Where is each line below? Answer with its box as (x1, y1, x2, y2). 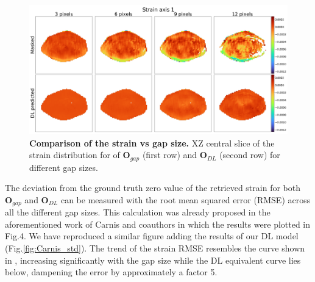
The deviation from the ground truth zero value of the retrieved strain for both (5, 181, 300, 194)
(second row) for (219, 148, 280, 161)
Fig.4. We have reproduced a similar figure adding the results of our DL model (5, 230, 299, 242)
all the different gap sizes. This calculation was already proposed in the (5, 206, 271, 219)
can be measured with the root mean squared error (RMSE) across (60, 193, 311, 206)
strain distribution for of (29, 148, 120, 161)
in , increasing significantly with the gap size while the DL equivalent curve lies (5, 253, 301, 266)
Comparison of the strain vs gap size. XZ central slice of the (29, 136, 275, 149)
